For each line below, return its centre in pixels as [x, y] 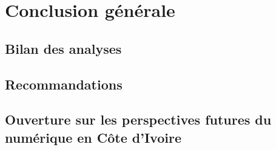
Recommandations [64, 84]
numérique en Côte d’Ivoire [93, 137]
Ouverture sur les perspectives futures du [138, 119]
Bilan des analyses [63, 48]
